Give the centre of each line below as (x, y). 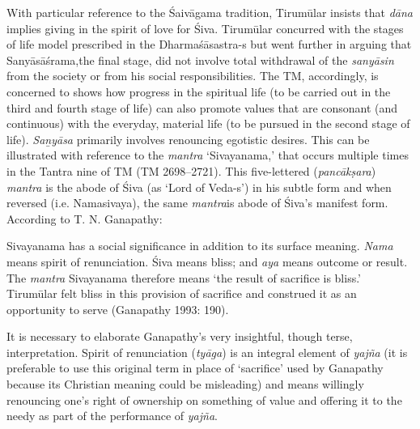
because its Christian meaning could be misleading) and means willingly (185, 384)
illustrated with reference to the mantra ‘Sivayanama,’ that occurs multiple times (208, 155)
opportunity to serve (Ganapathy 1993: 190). (118, 309)
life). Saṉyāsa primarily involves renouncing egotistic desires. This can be (188, 139)
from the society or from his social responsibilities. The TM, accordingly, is (193, 76)
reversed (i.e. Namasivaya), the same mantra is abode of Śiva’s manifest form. (197, 203)
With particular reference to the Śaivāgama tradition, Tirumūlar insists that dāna (210, 12)
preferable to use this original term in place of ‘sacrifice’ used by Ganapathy (195, 368)
